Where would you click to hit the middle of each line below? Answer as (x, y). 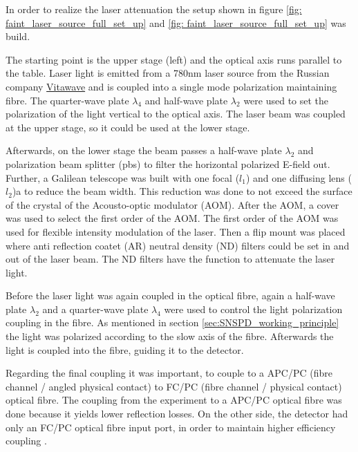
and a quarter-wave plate (95, 309)
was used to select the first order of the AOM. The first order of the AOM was (172, 218)
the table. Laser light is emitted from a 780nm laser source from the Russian (168, 73)
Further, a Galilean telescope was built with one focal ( (123, 177)
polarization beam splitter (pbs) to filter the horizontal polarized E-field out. (168, 163)
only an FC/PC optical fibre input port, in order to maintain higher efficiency (171, 427)
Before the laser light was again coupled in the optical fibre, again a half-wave (170, 295)
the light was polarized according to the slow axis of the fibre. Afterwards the (170, 336)
